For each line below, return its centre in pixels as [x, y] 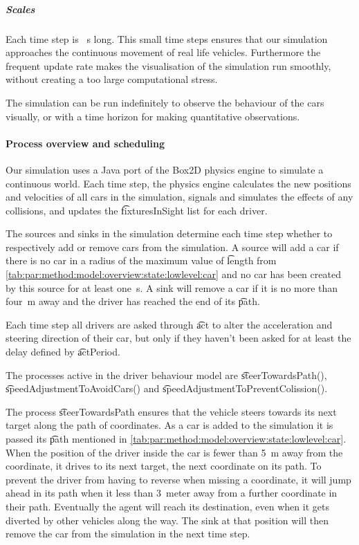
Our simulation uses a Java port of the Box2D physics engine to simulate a [165, 169]
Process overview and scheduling [85, 143]
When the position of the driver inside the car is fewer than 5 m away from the [174, 452]
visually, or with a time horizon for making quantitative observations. [153, 116]
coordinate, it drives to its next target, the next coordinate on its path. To [164, 466]
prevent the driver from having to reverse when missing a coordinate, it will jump [178, 479]
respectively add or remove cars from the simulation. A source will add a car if [172, 247]
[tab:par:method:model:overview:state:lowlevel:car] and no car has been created [173, 274]
